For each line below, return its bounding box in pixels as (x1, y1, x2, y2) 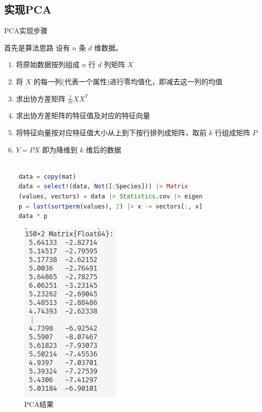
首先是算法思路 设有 (4, 42, 70, 53)
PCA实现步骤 (4, 25, 48, 36)
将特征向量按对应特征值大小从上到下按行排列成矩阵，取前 (16, 127, 207, 137)
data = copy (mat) (18, 173, 77, 180)
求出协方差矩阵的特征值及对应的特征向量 (16, 110, 150, 121)
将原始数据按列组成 (16, 59, 80, 70)
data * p (18, 213, 47, 220)
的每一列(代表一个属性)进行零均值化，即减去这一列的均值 (33, 76, 223, 86)
